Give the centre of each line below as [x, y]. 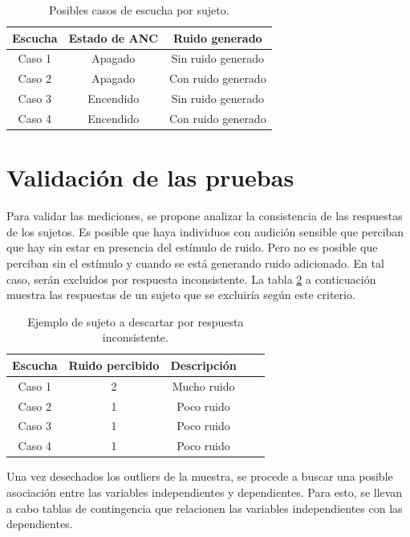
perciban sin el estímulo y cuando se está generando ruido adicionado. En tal [195, 262]
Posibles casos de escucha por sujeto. [139, 10]
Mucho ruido [203, 385]
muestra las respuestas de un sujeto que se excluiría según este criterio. [181, 295]
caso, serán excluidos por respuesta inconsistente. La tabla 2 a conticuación [191, 279]
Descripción [203, 365]
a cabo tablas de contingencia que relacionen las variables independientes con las [205, 508]
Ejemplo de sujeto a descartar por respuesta [136, 321]
